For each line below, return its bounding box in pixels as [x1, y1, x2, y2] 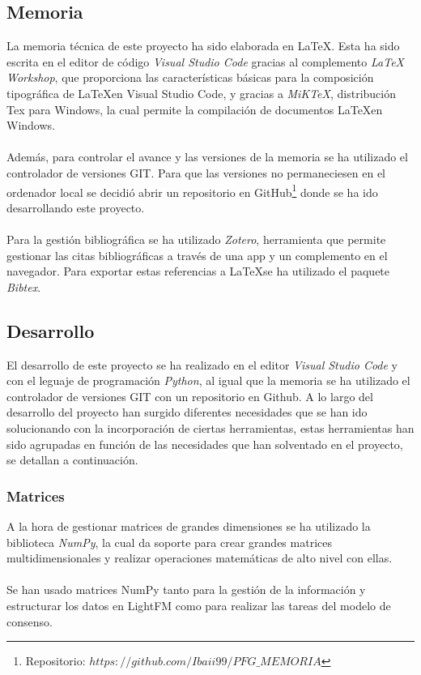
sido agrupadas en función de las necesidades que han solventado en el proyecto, [6, 435, 403, 452]
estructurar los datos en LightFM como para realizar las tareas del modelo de [6, 596, 391, 613]
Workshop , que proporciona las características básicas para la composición [6, 69, 374, 86]
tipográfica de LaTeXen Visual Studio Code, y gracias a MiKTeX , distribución [6, 84, 397, 101]
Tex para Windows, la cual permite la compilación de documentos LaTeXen [6, 100, 383, 117]
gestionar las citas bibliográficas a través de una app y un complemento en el [6, 246, 388, 263]
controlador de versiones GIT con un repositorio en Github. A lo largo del [6, 387, 373, 404]
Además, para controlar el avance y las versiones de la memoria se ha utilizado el [6, 148, 408, 165]
